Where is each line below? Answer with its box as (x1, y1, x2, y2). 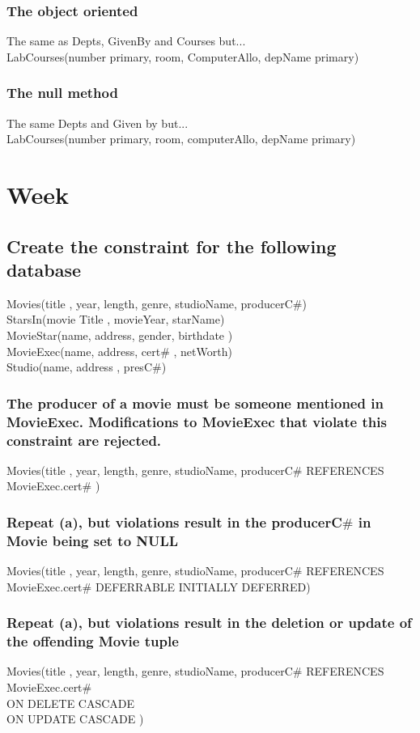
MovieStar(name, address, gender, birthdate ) (6, 326, 233, 343)
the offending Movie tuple (6, 631, 179, 651)
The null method (6, 83, 118, 103)
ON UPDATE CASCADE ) (6, 710, 144, 727)
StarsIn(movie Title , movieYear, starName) (6, 311, 225, 328)
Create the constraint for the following (6, 233, 337, 258)
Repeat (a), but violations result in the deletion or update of (6, 612, 412, 633)
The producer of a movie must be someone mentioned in (6, 392, 384, 413)
